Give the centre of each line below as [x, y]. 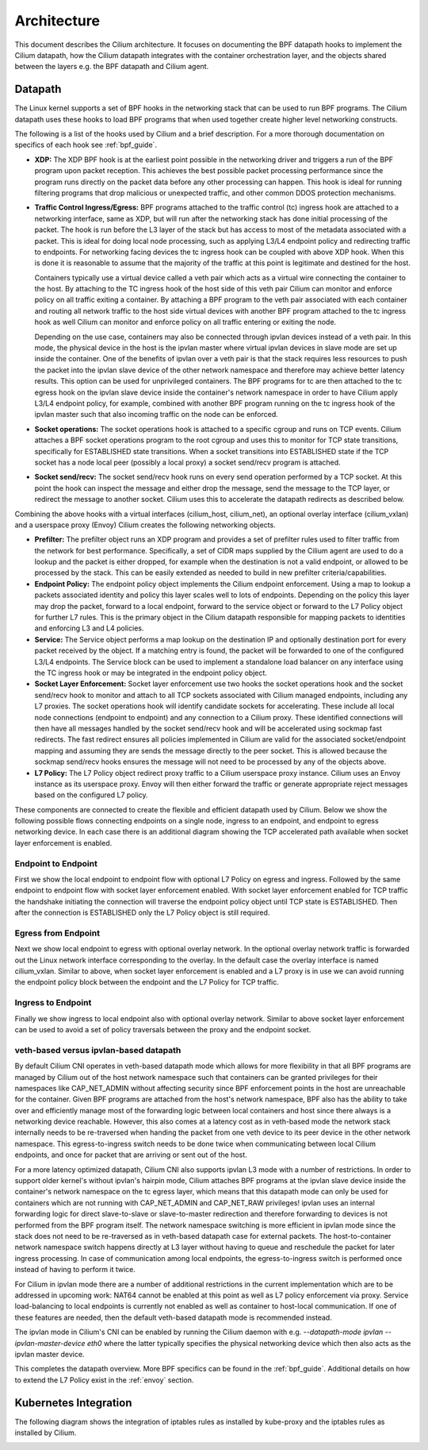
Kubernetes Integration [73, 1403]
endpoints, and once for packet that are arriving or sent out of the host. [131, 1155]
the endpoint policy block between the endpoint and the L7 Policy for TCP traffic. [147, 982]
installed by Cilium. [46, 1433]
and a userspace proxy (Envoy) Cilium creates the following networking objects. [145, 525]
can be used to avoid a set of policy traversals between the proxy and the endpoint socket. [163, 1030]
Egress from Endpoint [57, 933]
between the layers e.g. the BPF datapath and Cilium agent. [112, 67]
